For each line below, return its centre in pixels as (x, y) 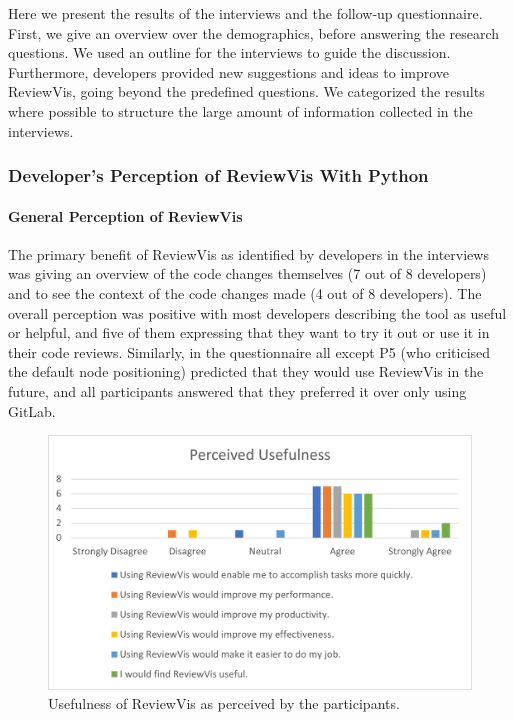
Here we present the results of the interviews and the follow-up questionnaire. (245, 13)
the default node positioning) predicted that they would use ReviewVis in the (246, 371)
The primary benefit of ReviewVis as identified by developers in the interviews (248, 253)
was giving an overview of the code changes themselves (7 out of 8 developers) (247, 273)
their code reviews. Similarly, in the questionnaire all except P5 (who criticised (249, 351)
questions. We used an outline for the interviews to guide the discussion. (229, 52)
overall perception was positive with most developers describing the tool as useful (257, 312)
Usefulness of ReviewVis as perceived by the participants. (224, 703)
